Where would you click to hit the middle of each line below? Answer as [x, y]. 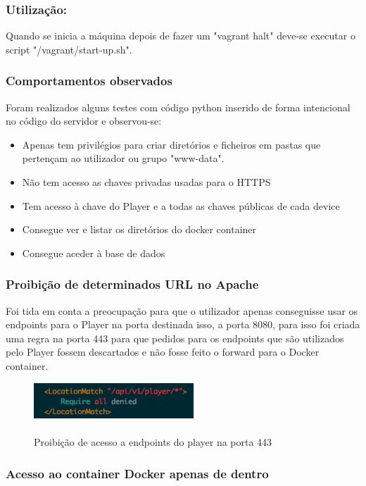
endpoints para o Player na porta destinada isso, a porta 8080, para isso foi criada [183, 324]
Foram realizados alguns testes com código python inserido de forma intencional [178, 107]
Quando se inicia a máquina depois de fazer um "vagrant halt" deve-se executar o [181, 36]
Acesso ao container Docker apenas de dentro [137, 473]
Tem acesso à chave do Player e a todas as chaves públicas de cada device [181, 205]
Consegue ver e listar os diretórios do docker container [139, 229]
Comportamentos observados [89, 81]
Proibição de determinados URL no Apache [132, 284]
